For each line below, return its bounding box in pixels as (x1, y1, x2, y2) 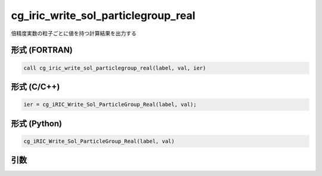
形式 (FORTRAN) (11, 45, 73, 55)
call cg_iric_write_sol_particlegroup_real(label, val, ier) (23, 64, 206, 71)
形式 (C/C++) (11, 81, 60, 92)
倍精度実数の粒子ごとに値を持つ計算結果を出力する (11, 30, 137, 37)
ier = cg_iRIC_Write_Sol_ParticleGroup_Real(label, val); (23, 101, 197, 108)
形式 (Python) (11, 118, 63, 128)
